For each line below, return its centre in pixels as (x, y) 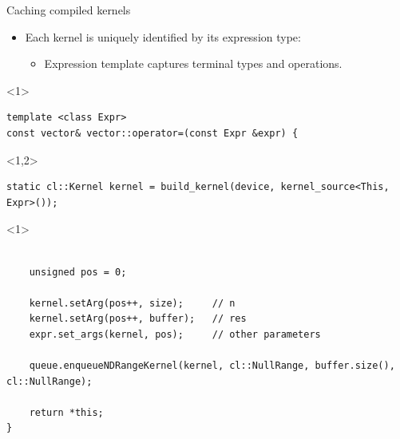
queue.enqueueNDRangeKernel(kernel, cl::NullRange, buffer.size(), (212, 366)
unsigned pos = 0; (78, 272)
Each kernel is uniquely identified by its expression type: (163, 36)
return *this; (66, 412)
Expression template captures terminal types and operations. (193, 63)
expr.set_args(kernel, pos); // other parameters (175, 334)
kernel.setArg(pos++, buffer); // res (138, 319)
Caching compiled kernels (69, 10)
